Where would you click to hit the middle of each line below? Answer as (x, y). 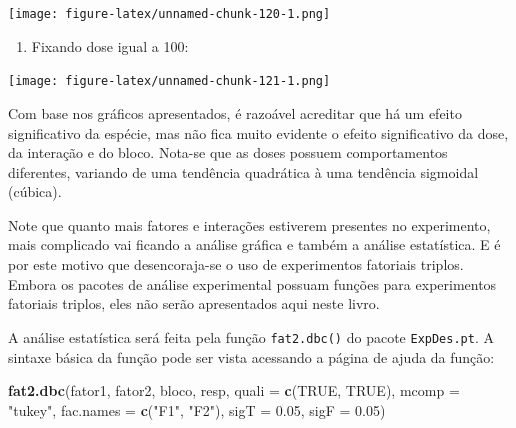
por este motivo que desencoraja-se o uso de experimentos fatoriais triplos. (236, 264)
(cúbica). (35, 191)
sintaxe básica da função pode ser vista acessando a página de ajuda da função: (251, 356)
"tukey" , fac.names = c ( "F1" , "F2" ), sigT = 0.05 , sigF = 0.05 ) (197, 409)
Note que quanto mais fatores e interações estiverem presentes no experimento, (249, 224)
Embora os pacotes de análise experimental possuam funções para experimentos (252, 283)
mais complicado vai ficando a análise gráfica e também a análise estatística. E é (254, 244)
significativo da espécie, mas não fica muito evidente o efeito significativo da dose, (258, 132)
